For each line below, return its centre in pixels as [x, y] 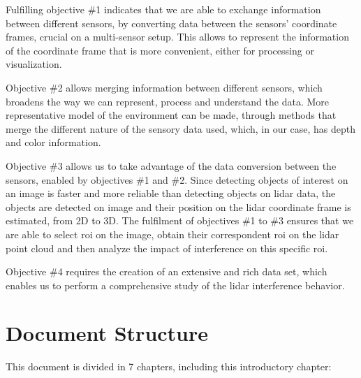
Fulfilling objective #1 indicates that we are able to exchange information [163, 9]
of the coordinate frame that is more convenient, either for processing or [160, 50]
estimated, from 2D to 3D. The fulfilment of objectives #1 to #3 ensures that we [180, 220]
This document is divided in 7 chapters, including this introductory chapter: [169, 366]
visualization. [34, 64]
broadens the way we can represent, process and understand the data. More [167, 101]
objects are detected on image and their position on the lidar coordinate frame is [178, 206]
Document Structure [107, 333]
